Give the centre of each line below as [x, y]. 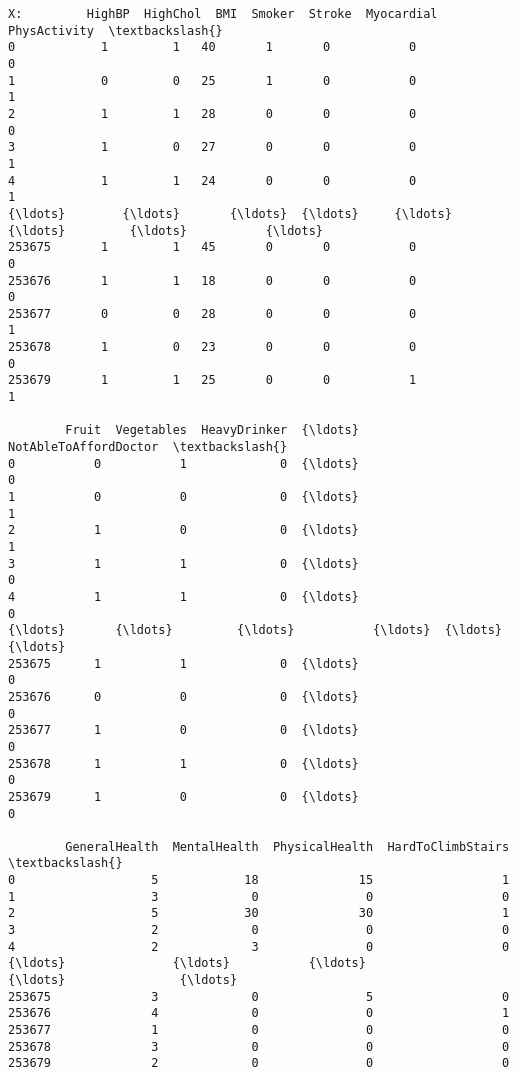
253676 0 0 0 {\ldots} [183, 696]
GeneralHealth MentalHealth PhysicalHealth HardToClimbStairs [287, 846]
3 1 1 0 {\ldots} [183, 563]
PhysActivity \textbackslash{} [115, 30]
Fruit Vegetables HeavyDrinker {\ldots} [212, 430]
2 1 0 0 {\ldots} [183, 530]
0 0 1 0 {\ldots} [183, 463]
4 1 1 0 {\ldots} [183, 596]
